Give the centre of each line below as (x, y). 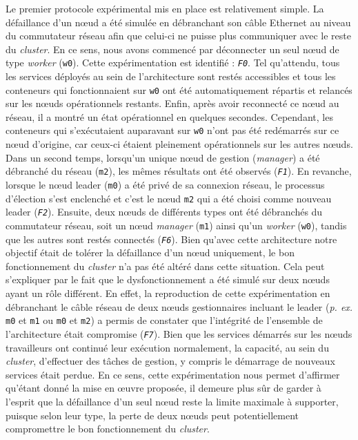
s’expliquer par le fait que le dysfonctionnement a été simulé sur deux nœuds (168, 279)
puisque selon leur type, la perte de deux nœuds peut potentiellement (152, 415)
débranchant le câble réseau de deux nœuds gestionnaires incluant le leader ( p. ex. (179, 306)
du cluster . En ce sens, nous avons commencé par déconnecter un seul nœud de (172, 49)
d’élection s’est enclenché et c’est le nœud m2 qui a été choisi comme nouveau (169, 198)
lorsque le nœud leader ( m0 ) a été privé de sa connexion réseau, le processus (165, 184)
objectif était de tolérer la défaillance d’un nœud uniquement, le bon (150, 252)
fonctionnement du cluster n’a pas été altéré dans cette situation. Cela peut (165, 266)
